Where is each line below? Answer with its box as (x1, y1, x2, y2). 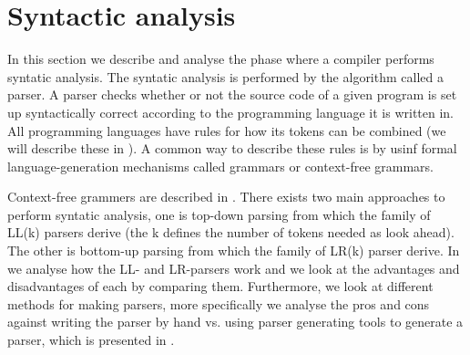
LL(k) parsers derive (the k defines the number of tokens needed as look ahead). (7, 223, 455, 242)
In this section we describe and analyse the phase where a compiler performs (7, 49, 434, 68)
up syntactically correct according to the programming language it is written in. (7, 102, 455, 121)
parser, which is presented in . (7, 330, 175, 350)
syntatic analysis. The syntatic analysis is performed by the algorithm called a (7, 67, 444, 86)
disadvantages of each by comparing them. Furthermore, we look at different (7, 277, 434, 296)
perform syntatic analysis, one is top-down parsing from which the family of (7, 204, 431, 224)
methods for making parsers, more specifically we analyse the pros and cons (7, 294, 430, 313)
